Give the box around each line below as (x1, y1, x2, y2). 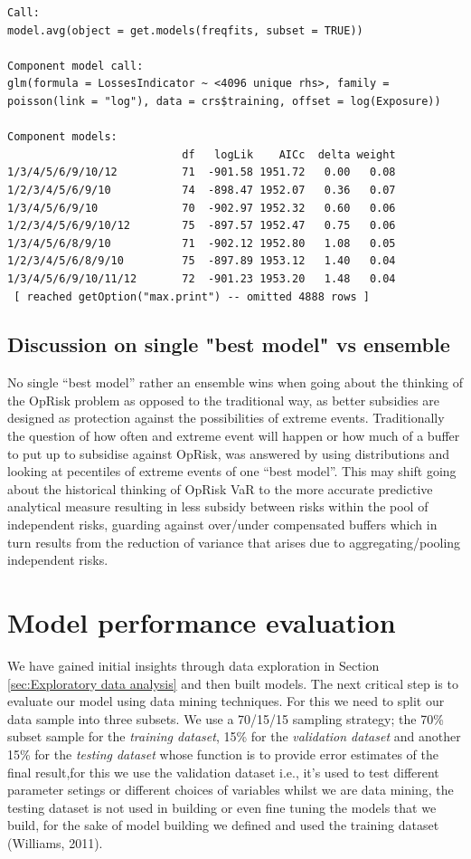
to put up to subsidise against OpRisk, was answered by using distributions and (7, 444, 450, 463)
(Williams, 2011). (7, 833, 103, 852)
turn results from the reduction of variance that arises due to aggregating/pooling (7, 532, 461, 551)
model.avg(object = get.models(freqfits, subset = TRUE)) (7, 24, 363, 37)
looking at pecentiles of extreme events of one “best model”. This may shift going (7, 462, 457, 481)
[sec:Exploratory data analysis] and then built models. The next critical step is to (7, 673, 458, 692)
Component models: (7, 130, 118, 144)
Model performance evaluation (7, 604, 396, 641)
